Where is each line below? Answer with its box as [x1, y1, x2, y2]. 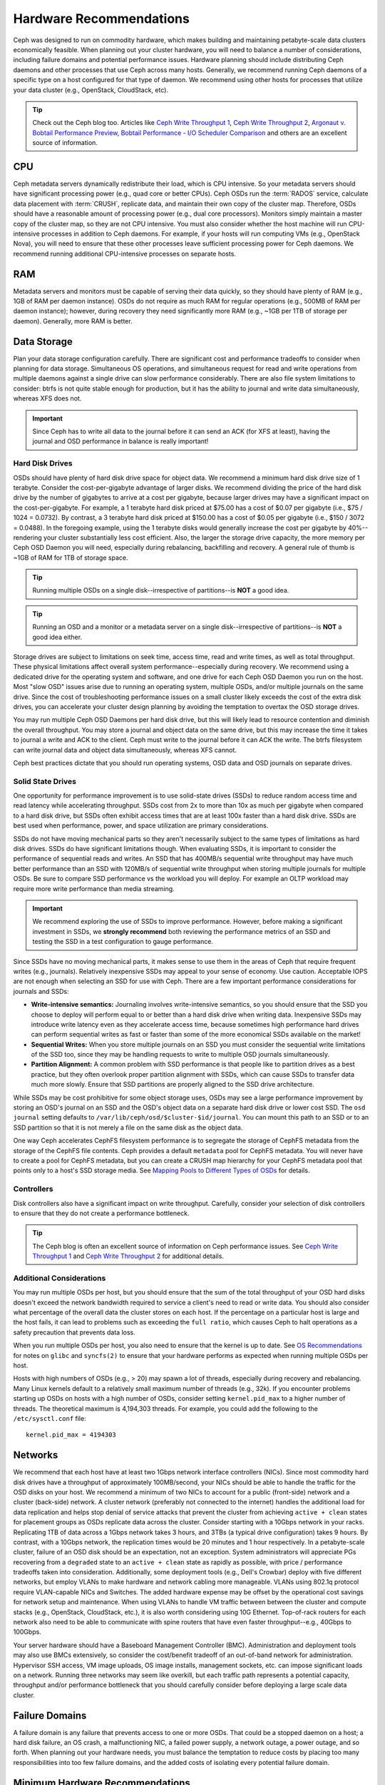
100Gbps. [13, 1628, 42, 1636]
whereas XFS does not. [13, 394, 82, 403]
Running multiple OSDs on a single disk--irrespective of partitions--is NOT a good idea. [32, 586, 289, 595]
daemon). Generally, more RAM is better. [13, 316, 133, 325]
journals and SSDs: [13, 987, 69, 995]
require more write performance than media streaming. [13, 884, 175, 892]
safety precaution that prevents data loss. [13, 1328, 135, 1337]
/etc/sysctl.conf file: [13, 1414, 86, 1422]
